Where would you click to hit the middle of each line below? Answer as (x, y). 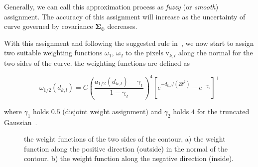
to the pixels (144, 53)
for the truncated (223, 111)
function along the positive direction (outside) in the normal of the (126, 148)
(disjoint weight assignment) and (112, 111)
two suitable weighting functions (53, 53)
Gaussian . (21, 122)
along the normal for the (215, 53)
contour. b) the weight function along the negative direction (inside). (129, 158)
